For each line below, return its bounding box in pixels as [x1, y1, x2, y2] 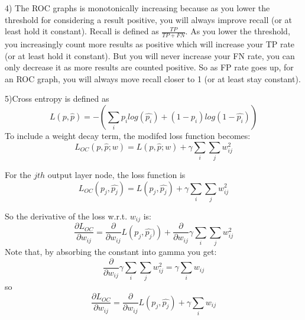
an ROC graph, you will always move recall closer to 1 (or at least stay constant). [5, 72, 301, 85]
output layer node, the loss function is [47, 168, 186, 180]
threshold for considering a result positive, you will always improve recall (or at [5, 13, 292, 25]
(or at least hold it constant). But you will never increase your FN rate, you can [5, 49, 295, 62]
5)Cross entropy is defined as [5, 92, 109, 105]
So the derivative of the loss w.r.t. [5, 209, 128, 222]
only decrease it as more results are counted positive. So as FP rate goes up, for [5, 61, 294, 73]
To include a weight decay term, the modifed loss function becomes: [5, 129, 251, 141]
